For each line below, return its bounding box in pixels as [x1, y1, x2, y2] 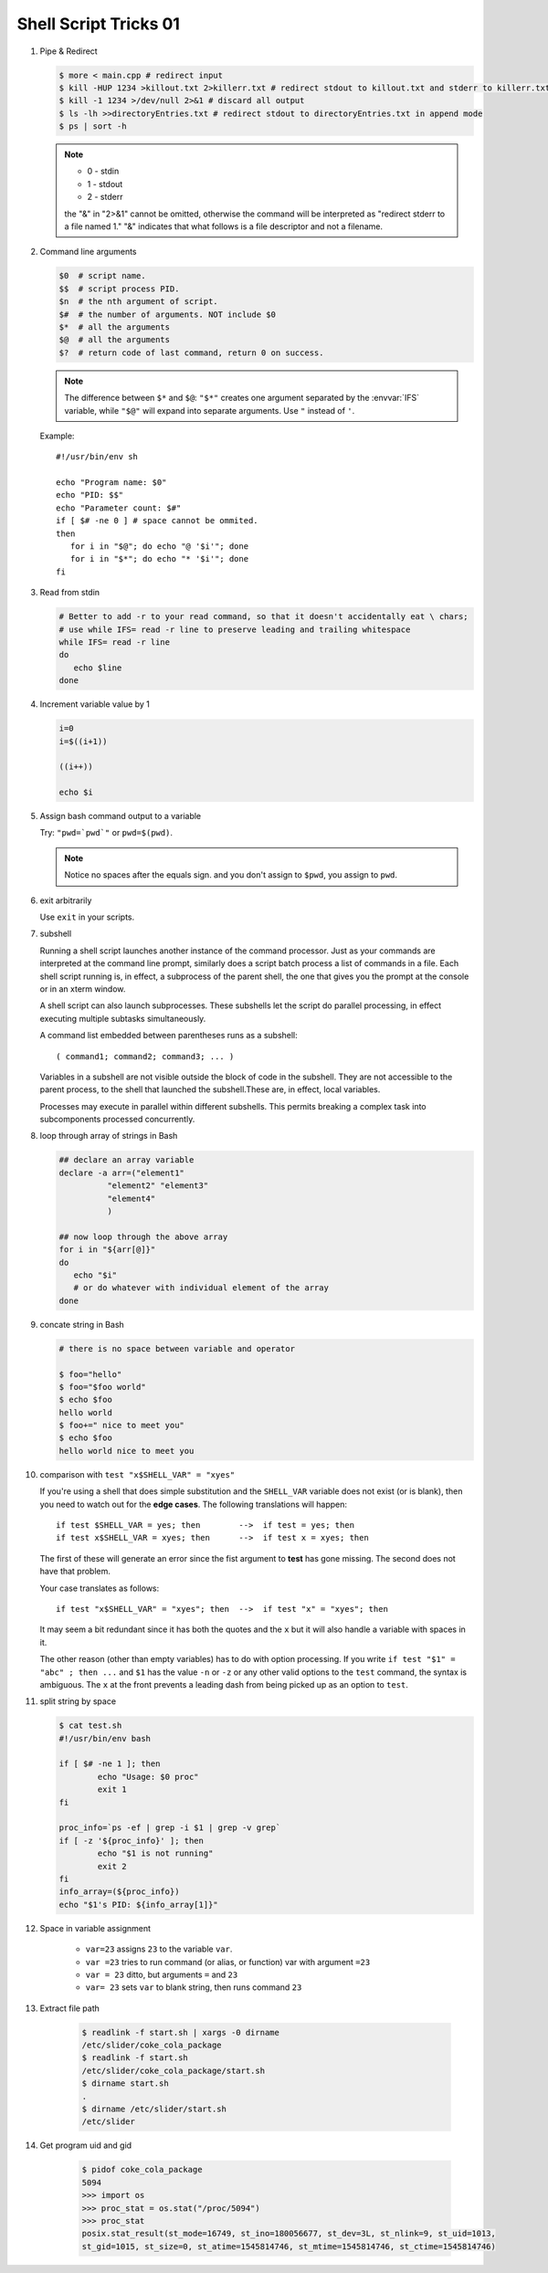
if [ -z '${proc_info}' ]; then [58, 1836, 205, 1846]
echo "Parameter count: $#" [56, 502, 182, 513]
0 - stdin [87, 165, 120, 177]
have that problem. [39, 1566, 111, 1577]
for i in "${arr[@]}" [58, 1245, 156, 1255]
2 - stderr [87, 192, 123, 203]
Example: [39, 430, 75, 441]
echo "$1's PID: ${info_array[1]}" [58, 1899, 218, 1910]
